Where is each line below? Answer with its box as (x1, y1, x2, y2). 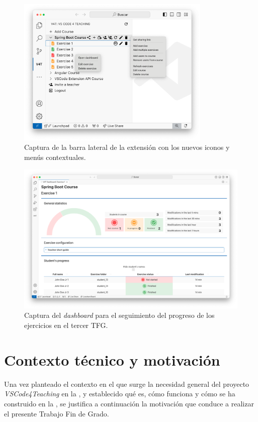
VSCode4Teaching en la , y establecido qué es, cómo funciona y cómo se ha (4, 388, 235, 399)
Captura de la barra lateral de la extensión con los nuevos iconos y (24, 142, 230, 152)
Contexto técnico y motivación (4, 349, 220, 370)
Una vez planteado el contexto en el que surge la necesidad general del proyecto (4, 378, 249, 389)
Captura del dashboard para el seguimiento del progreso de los (24, 310, 215, 320)
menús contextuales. (24, 152, 86, 162)
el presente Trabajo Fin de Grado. (4, 408, 109, 418)
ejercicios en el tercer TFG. (24, 320, 108, 330)
